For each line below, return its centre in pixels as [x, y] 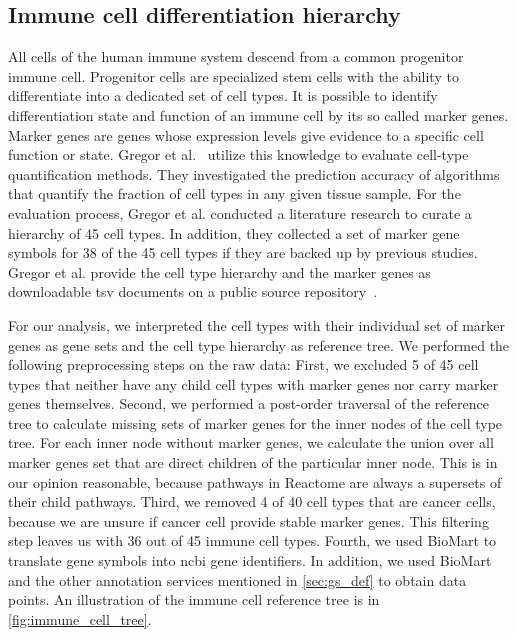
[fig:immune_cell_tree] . [80, 618]
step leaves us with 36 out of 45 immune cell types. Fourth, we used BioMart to [252, 540]
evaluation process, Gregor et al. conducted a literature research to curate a [240, 212]
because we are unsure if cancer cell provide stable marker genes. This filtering [248, 520]
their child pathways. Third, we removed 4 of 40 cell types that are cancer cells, [252, 501]
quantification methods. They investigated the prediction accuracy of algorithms [254, 173]
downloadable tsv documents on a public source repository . [193, 291]
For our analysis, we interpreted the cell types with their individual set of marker [257, 324]
